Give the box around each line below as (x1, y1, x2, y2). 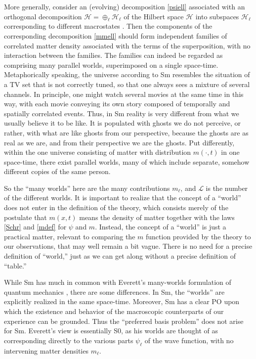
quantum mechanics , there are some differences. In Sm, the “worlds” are (4, 286, 225, 297)
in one (221, 147, 240, 157)
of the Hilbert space (124, 11, 184, 21)
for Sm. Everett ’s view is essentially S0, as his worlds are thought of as (4, 325, 218, 336)
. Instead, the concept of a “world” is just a (95, 222, 226, 232)
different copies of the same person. (4, 166, 111, 177)
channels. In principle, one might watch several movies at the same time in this (4, 89, 244, 99)
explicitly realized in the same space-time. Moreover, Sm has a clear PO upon (4, 296, 240, 307)
